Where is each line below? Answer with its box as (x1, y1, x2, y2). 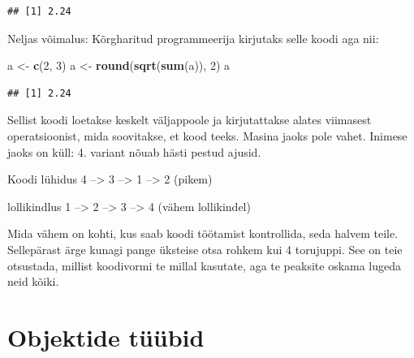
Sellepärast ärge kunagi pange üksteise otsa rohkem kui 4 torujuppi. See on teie (7, 240, 403, 257)
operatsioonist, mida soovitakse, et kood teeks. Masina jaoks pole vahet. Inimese (7, 127, 408, 144)
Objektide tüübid (7, 320, 205, 353)
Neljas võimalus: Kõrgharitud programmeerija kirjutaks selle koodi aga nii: (7, 29, 379, 46)
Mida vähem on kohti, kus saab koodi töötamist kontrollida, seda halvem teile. (7, 225, 399, 242)
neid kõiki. (7, 273, 59, 290)
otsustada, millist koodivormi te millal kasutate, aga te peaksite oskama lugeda (7, 257, 402, 274)
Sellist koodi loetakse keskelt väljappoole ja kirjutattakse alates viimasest (7, 111, 372, 128)
